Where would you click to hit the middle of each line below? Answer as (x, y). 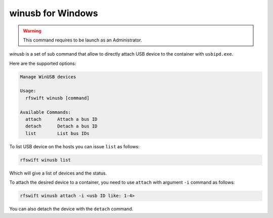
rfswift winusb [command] (57, 98)
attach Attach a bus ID (62, 119)
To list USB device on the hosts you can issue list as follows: (75, 146)
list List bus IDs (57, 133)
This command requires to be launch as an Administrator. (83, 40)
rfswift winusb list (45, 160)
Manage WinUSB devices (48, 77)
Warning (32, 31)
